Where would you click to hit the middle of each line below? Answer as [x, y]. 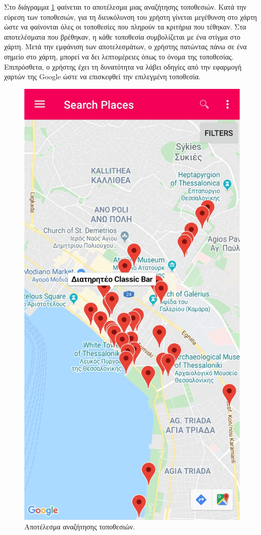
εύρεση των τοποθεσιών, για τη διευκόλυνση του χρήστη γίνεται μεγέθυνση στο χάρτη [130, 17]
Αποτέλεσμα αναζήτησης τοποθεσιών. [80, 527]
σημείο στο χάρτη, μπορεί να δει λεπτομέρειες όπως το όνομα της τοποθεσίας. [119, 56]
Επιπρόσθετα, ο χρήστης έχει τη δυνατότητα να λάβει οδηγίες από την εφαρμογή [123, 66]
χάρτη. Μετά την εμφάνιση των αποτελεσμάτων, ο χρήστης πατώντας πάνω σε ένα [125, 46]
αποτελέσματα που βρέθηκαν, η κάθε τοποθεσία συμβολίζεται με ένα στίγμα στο [122, 36]
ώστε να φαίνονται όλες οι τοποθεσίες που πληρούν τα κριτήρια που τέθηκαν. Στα [125, 27]
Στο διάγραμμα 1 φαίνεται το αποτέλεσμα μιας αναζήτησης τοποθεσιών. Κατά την [125, 7]
